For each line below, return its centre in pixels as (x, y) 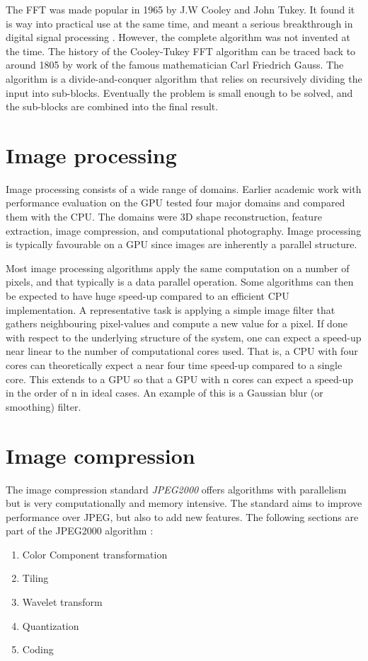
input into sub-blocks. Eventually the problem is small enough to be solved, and (179, 92)
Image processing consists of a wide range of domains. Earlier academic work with (184, 188)
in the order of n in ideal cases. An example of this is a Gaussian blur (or (165, 393)
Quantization (51, 625)
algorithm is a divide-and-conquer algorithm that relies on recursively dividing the (184, 78)
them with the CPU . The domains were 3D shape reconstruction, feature (164, 217)
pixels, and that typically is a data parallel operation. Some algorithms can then (180, 282)
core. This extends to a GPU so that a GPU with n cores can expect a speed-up (180, 379)
